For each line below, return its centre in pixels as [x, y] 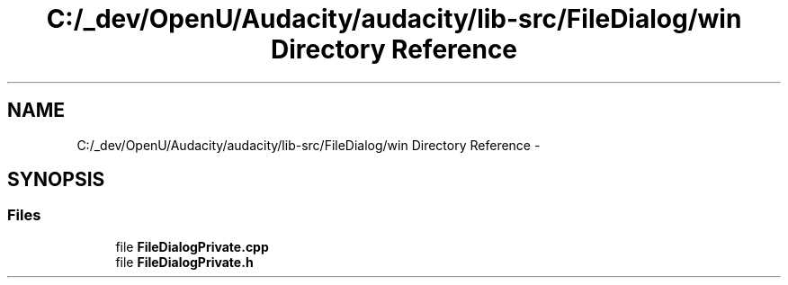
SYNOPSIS [56, 180]
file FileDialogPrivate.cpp [192, 246]
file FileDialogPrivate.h [184, 262]
